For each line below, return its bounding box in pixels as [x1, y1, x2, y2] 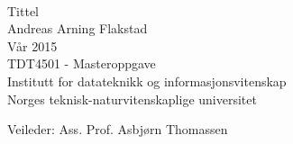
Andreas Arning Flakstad [7, 19, 148, 38]
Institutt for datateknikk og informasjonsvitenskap [7, 71, 287, 90]
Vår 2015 [7, 36, 58, 55]
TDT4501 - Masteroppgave [7, 54, 156, 73]
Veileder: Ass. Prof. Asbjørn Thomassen [7, 120, 228, 139]
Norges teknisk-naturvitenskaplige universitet [7, 89, 257, 108]
